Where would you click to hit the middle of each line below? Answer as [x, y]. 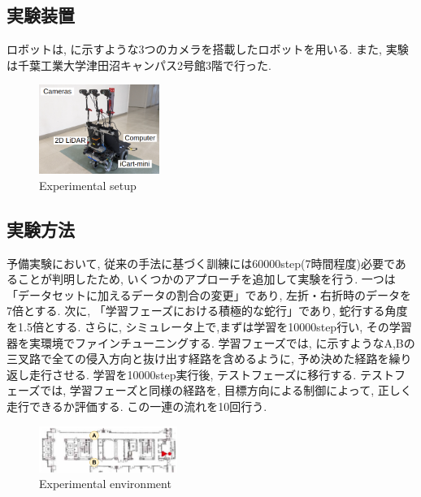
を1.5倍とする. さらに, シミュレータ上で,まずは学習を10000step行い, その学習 [209, 327]
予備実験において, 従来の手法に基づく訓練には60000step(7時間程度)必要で [201, 263]
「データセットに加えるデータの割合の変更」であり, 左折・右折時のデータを [209, 294]
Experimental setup [88, 185]
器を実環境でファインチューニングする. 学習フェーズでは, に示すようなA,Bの [211, 342]
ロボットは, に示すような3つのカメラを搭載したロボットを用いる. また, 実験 [208, 49]
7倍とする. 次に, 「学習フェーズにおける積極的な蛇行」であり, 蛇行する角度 [207, 311]
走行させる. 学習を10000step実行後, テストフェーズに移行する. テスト [211, 374]
